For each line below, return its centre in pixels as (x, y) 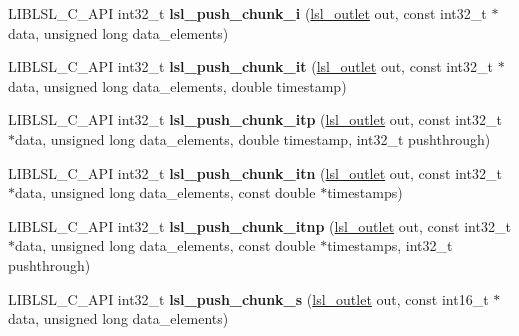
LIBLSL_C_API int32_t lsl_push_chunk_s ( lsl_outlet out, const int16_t (248, 298)
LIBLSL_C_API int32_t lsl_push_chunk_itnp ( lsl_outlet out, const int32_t (259, 225)
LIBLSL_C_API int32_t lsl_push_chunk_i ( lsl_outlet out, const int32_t (247, 13)
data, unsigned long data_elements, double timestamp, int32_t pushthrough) (253, 138)
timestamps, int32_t (390, 245)
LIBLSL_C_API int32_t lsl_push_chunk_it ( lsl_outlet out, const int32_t (250, 66)
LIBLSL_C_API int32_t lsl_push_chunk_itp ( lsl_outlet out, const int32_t (255, 119)
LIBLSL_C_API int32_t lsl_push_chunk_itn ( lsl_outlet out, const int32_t (255, 172)
